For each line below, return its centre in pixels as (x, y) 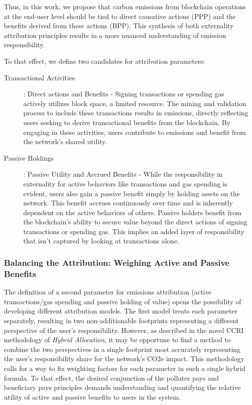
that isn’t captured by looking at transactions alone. (101, 241)
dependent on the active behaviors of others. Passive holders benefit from (133, 212)
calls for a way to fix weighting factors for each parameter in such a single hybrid (125, 368)
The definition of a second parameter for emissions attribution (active (108, 292)
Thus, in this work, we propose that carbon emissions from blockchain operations (125, 6)
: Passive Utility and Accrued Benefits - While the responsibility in (123, 174)
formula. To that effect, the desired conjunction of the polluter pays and (111, 377)
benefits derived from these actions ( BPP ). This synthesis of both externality (119, 26)
